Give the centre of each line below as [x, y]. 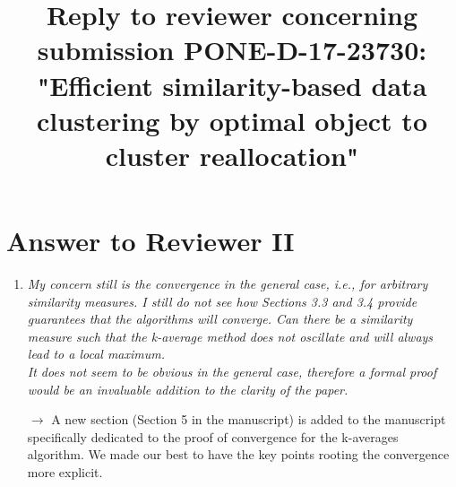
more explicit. [65, 472]
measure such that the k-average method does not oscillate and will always [230, 336]
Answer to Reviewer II [151, 241]
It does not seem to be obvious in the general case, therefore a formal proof [232, 372]
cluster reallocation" [232, 155]
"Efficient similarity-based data [232, 85]
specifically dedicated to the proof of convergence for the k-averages [213, 436]
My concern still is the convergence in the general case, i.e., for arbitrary [228, 284]
